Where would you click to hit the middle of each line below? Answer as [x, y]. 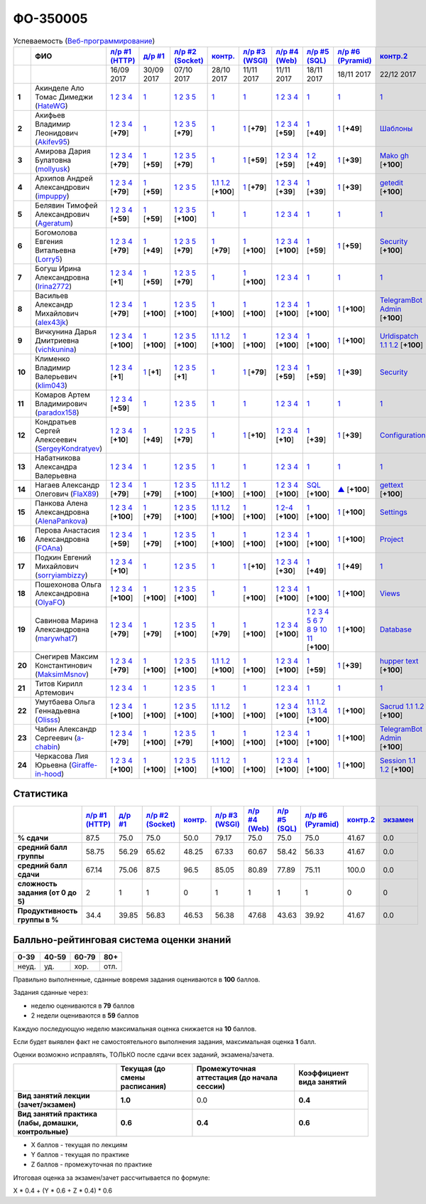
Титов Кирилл [59, 683]
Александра [56, 467]
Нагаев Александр [67, 485]
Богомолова [56, 233]
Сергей [48, 430]
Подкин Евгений [63, 557]
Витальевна [55, 250]
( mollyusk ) [53, 169]
